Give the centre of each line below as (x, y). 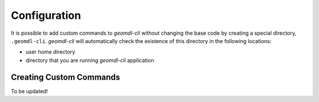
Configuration (46, 15)
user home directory (51, 52)
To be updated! (30, 91)
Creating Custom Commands (66, 77)
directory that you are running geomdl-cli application (90, 60)
